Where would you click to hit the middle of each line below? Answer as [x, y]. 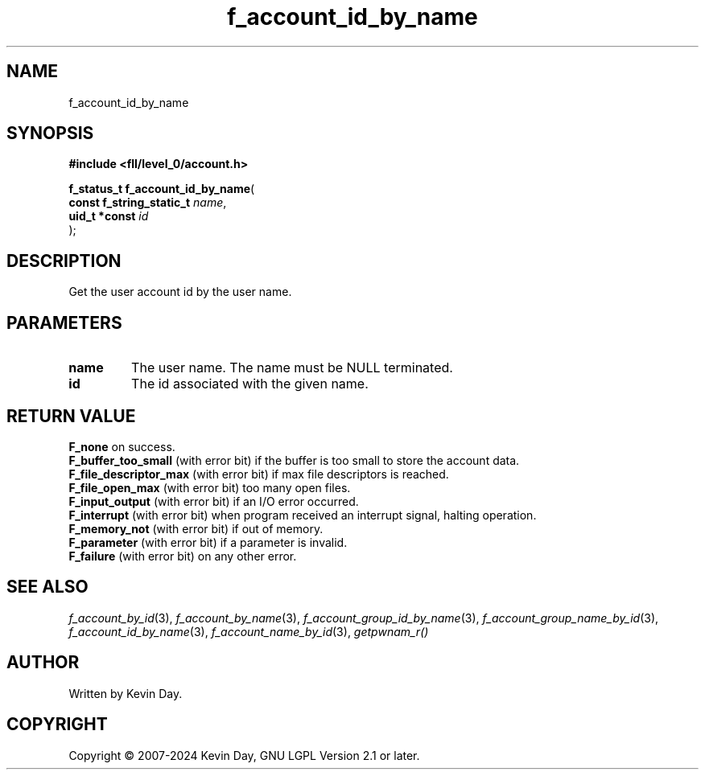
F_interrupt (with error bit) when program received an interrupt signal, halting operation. [303, 515]
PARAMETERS [64, 322]
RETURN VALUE [71, 416]
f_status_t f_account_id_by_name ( [162, 189]
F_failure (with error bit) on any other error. [183, 556]
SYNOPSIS [50, 133]
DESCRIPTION [64, 261]
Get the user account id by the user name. [180, 292]
